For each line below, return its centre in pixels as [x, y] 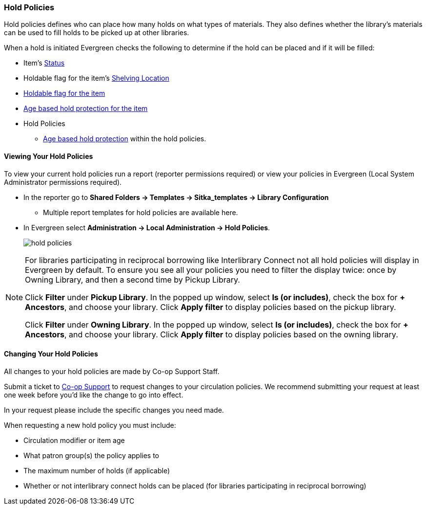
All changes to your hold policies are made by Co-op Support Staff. [112, 371]
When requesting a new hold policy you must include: [90, 425]
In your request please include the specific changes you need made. [114, 410]
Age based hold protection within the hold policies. [125, 139]
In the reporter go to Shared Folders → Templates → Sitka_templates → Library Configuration [176, 197]
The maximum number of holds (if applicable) [97, 470]
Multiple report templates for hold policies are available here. [141, 212]
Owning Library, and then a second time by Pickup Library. [132, 279]
